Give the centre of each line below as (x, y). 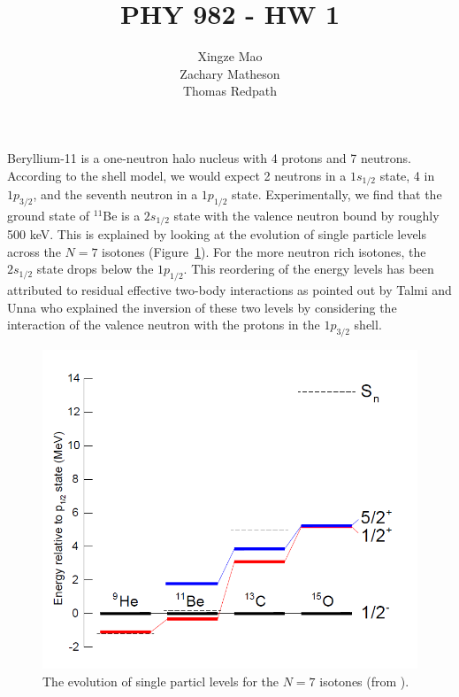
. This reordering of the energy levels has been (309, 269)
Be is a (122, 215)
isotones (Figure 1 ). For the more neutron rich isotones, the (264, 251)
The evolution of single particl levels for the (161, 681)
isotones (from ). (364, 681)
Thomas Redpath (230, 91)
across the (34, 251)
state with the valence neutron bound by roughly (306, 215)
